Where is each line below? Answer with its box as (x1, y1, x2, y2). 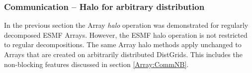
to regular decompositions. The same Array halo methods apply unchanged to (4, 39, 242, 50)
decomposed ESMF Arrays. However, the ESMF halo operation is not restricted (4, 29, 248, 40)
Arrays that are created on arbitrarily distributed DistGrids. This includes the (4, 49, 243, 59)
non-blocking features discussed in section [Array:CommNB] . (4, 59, 189, 69)
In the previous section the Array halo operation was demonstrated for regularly (4, 20, 249, 30)
